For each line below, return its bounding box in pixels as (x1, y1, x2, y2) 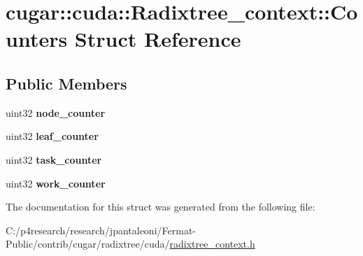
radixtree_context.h (169, 236, 255, 251)
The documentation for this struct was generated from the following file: (6, 199, 315, 214)
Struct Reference (74, 24, 241, 53)
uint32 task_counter (6, 152, 102, 166)
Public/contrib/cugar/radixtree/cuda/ (6, 236, 170, 251)
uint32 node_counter (6, 105, 106, 120)
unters (6, 24, 68, 53)
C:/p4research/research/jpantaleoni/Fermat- (6, 222, 196, 237)
